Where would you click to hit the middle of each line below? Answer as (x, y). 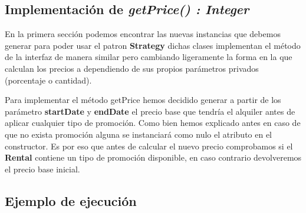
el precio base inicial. (42, 169)
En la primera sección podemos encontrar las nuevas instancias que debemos (143, 34)
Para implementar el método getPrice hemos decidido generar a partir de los (143, 100)
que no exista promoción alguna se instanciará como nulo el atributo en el (139, 134)
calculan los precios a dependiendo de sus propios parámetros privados (132, 68)
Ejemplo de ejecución (71, 200)
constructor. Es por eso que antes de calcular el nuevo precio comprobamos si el (149, 146)
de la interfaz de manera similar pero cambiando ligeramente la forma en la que (149, 57)
